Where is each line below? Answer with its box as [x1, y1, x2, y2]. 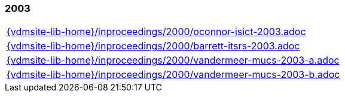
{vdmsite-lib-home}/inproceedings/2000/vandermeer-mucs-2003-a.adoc [7, 54, 340, 67]
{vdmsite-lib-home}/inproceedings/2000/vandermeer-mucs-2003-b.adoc [7, 68, 340, 81]
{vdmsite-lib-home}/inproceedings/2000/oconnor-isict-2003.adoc [7, 26, 306, 38]
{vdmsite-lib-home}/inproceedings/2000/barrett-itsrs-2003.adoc [7, 40, 300, 52]
